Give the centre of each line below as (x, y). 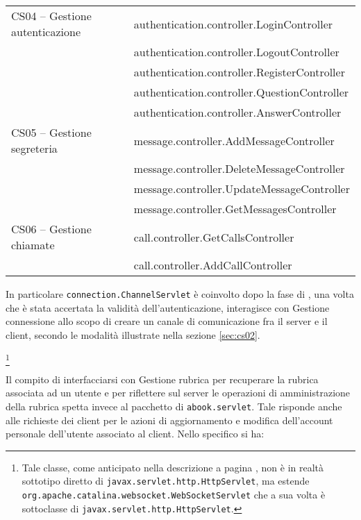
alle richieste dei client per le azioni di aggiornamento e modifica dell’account (169, 420)
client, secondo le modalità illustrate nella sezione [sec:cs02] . (133, 334)
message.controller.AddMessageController (234, 140)
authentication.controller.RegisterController (239, 72)
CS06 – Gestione (51, 229)
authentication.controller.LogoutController (236, 52)
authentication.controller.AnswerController (237, 112)
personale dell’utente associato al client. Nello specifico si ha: (135, 434)
